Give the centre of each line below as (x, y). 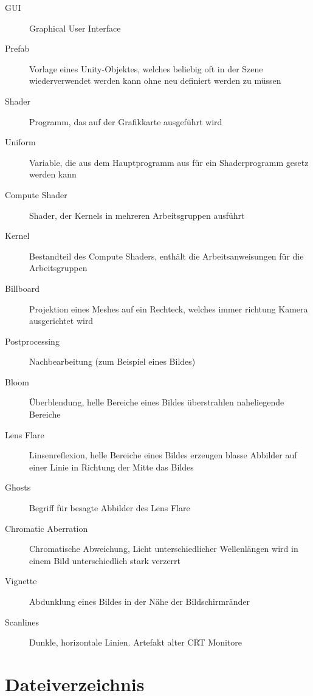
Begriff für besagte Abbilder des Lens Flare (110, 508)
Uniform (20, 142)
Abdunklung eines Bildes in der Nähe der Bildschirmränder (139, 601)
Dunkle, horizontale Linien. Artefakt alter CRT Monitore (136, 642)
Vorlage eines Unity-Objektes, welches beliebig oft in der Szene (146, 68)
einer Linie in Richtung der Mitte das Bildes (112, 467)
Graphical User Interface (75, 28)
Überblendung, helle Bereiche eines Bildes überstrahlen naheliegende (157, 402)
